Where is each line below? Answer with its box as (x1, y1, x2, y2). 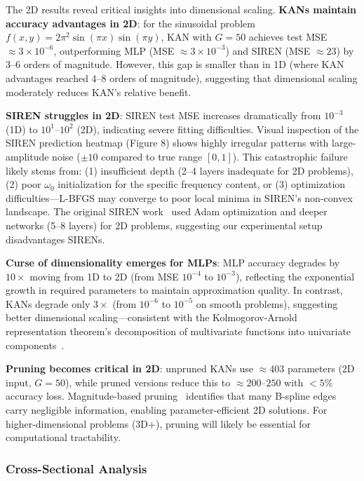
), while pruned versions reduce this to (65, 374, 231, 389)
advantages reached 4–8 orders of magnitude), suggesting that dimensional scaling (6, 70, 358, 85)
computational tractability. (6, 430, 121, 445)
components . (6, 337, 65, 352)
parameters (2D (287, 361, 355, 376)
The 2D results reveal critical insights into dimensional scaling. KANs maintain (6, 2, 357, 16)
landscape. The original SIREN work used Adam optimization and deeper (6, 204, 328, 219)
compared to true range (101, 149, 203, 163)
